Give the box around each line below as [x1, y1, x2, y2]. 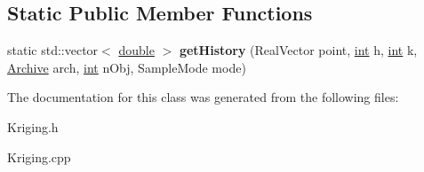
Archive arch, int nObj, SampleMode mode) [7, 58, 246, 76]
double [118, 41, 155, 59]
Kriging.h [7, 117, 59, 136]
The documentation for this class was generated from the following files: [7, 88, 399, 106]
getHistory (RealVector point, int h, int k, [179, 41, 418, 59]
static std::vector [7, 41, 99, 59]
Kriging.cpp [7, 147, 71, 166]
